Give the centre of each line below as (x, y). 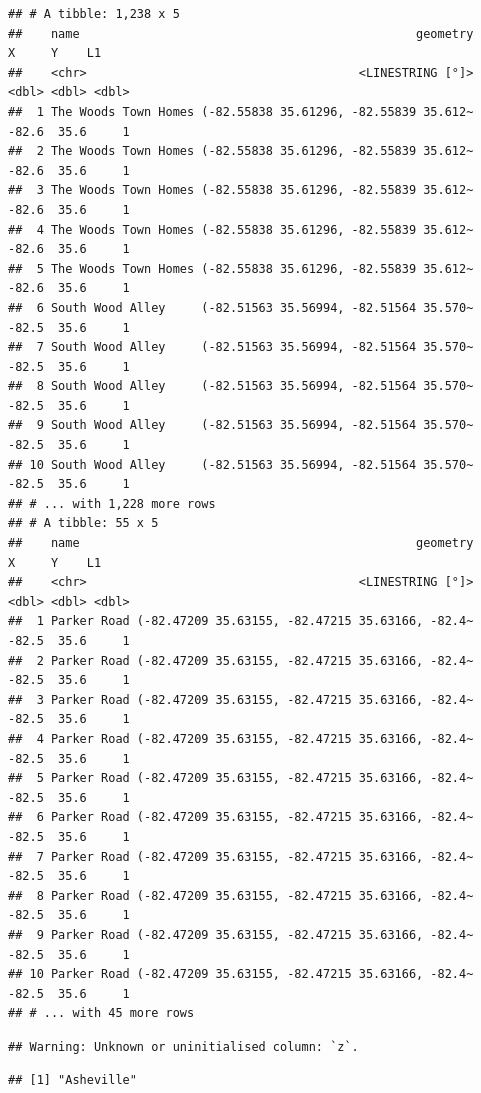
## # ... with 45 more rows (101, 1013)
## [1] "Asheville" (72, 1080)
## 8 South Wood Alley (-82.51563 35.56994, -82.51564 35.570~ (241, 386)
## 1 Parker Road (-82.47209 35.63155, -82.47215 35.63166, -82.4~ (241, 621)
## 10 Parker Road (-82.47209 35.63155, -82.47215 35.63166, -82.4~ (241, 974)
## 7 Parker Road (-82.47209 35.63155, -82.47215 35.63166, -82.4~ (241, 856)
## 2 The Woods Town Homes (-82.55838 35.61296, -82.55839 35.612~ (241, 151)
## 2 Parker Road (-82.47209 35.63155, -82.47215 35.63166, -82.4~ (241, 660)
